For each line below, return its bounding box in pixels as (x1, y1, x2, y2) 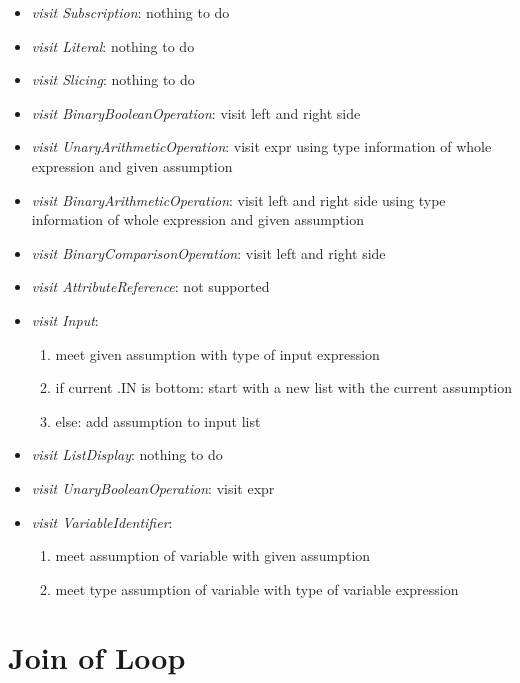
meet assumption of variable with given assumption (55, 545, 371, 566)
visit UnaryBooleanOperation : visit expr (31, 477, 275, 498)
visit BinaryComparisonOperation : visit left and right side (31, 242, 386, 263)
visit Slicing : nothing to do (31, 69, 195, 90)
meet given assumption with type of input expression (55, 343, 380, 364)
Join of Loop (8, 637, 186, 678)
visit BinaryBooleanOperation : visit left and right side (31, 102, 361, 123)
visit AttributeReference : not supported (31, 276, 270, 297)
